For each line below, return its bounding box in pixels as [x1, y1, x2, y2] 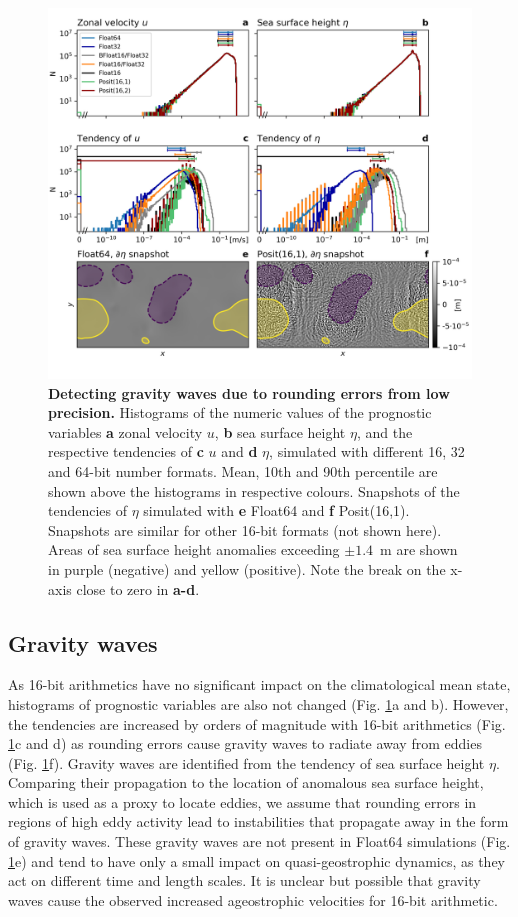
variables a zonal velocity [48, 421, 203, 442]
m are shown [380, 539, 458, 560]
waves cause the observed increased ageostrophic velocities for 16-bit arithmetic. [8, 889, 498, 910]
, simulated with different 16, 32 [269, 441, 465, 462]
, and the [356, 421, 413, 442]
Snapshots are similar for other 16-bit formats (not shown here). [48, 519, 442, 540]
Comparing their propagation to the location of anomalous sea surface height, [8, 772, 484, 793]
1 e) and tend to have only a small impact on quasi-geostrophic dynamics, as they [8, 850, 506, 871]
